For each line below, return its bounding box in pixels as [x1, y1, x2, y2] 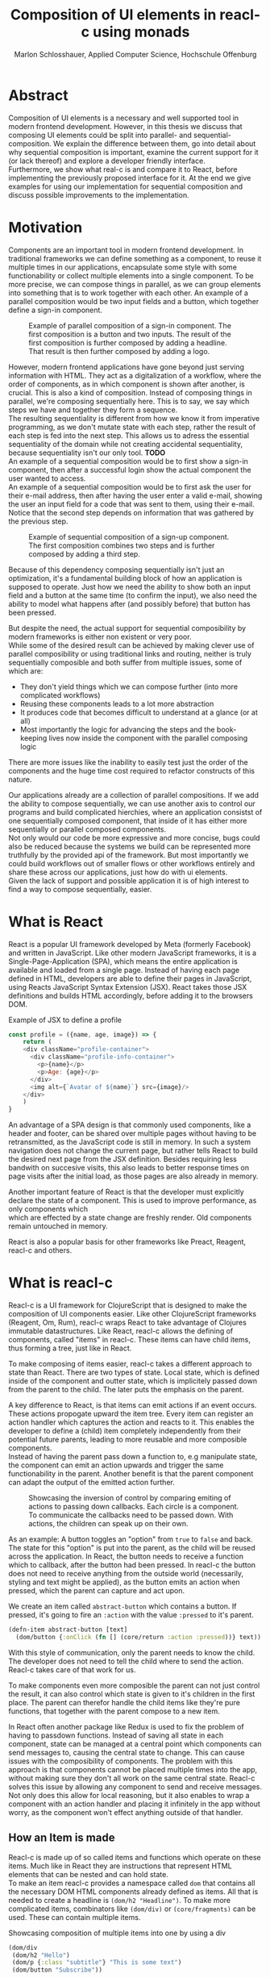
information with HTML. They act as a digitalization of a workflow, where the [8, 370, 262, 380]
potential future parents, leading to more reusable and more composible [8, 1434, 247, 1445]
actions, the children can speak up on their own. [28, 1519, 189, 1529]
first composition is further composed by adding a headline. [28, 337, 227, 348]
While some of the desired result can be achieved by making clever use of [8, 640, 255, 650]
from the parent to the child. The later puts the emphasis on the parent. [8, 1385, 244, 1395]
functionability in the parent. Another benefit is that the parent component [8, 1469, 254, 1479]
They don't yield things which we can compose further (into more [19, 682, 239, 691]
